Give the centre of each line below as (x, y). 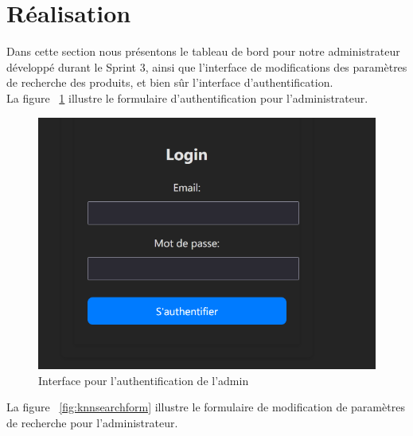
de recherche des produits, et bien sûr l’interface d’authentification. (170, 82)
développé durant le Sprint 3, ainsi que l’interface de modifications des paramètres (207, 66)
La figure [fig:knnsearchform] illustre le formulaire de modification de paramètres (206, 407)
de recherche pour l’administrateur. (92, 422)
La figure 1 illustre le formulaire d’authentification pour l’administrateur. (187, 97)
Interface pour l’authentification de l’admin (144, 380)
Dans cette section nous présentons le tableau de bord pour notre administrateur (203, 51)
